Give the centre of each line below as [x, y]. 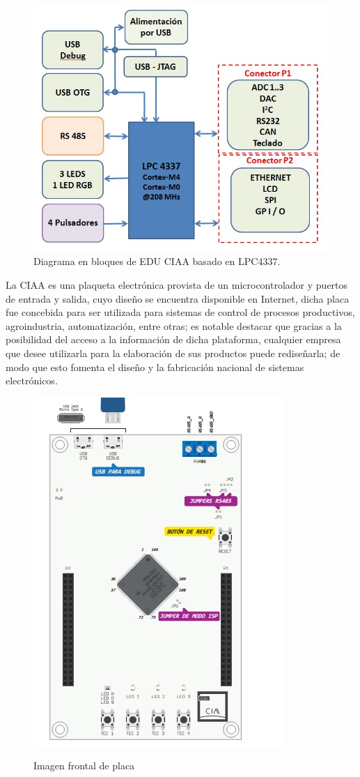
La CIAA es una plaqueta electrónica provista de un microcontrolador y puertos [177, 285]
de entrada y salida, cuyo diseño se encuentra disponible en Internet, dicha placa [178, 298]
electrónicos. [32, 380]
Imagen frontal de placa [84, 765]
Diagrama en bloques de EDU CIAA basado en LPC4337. [157, 261]
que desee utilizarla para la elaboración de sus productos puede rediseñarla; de [173, 353]
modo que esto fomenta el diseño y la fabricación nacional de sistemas [155, 367]
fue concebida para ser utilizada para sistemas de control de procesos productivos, [180, 312]
